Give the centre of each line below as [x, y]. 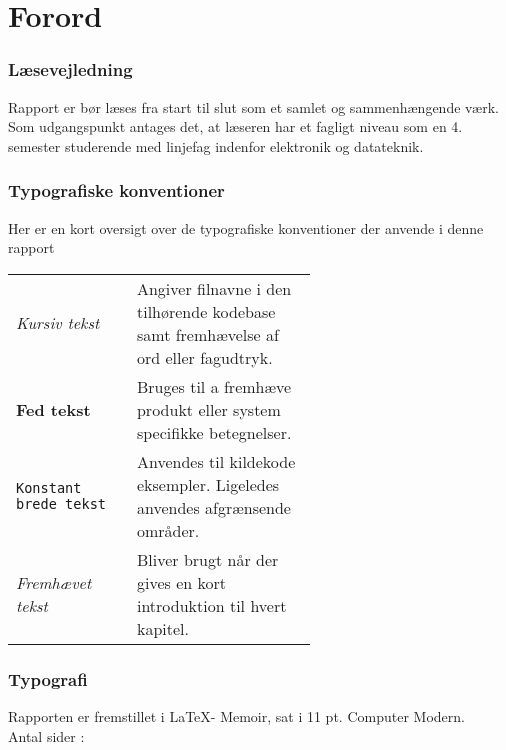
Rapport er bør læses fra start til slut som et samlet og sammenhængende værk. [253, 106]
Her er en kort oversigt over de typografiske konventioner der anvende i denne [246, 227]
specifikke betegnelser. [214, 432]
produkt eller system [208, 409]
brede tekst [61, 503]
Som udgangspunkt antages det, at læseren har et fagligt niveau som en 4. [235, 126]
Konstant [49, 487]
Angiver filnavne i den [214, 288]
